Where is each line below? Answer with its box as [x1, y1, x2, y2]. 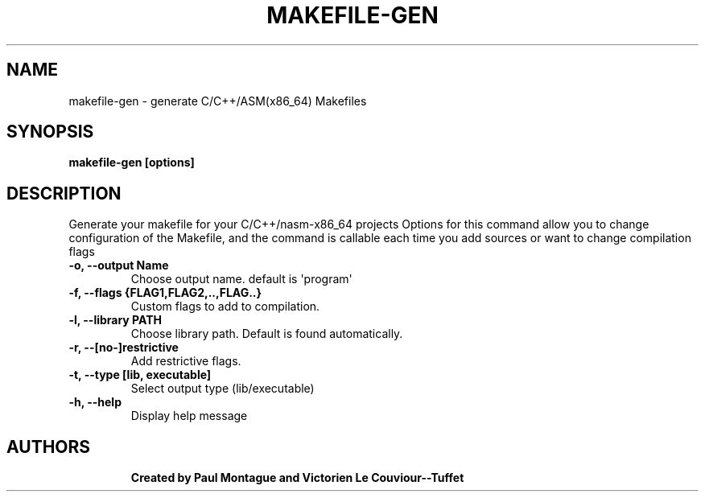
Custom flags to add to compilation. [130, 299, 320, 314]
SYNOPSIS [6, 121, 94, 142]
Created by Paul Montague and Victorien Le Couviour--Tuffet [130, 471, 464, 485]
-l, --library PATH [68, 313, 163, 327]
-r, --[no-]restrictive [68, 340, 179, 355]
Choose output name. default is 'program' [130, 272, 352, 286]
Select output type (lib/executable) [130, 381, 315, 396]
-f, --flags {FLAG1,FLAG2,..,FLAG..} [68, 286, 262, 300]
